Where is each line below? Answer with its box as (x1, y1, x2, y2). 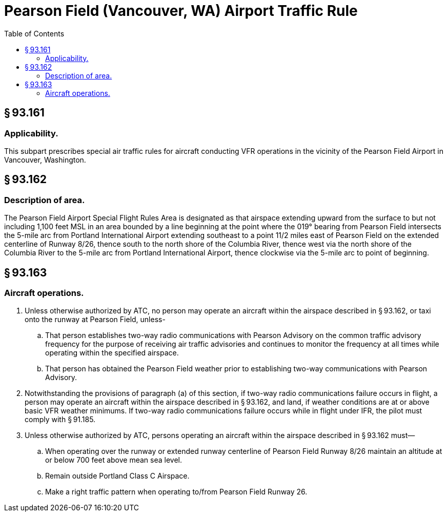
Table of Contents (4, 29, 65, 38)
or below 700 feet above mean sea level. (45, 455, 182, 465)
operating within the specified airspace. (45, 348, 179, 358)
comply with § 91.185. (25, 415, 96, 424)
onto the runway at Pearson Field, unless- (25, 315, 166, 324)
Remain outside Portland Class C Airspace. (45, 471, 190, 481)
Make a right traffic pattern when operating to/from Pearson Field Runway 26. (45, 487, 308, 497)
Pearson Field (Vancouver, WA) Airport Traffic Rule (4, 2, 358, 19)
